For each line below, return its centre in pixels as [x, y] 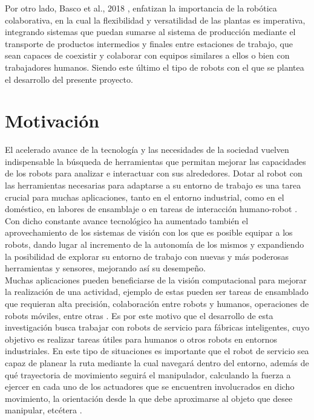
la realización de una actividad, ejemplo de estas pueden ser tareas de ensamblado [157, 292]
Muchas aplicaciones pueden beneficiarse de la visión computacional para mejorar [156, 279]
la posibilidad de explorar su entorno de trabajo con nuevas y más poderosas [147, 256]
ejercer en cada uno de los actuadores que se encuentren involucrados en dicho [150, 386]
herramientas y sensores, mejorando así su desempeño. [105, 268]
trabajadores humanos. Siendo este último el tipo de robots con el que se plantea [155, 67]
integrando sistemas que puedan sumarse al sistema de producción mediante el [150, 32]
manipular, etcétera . [44, 410]
